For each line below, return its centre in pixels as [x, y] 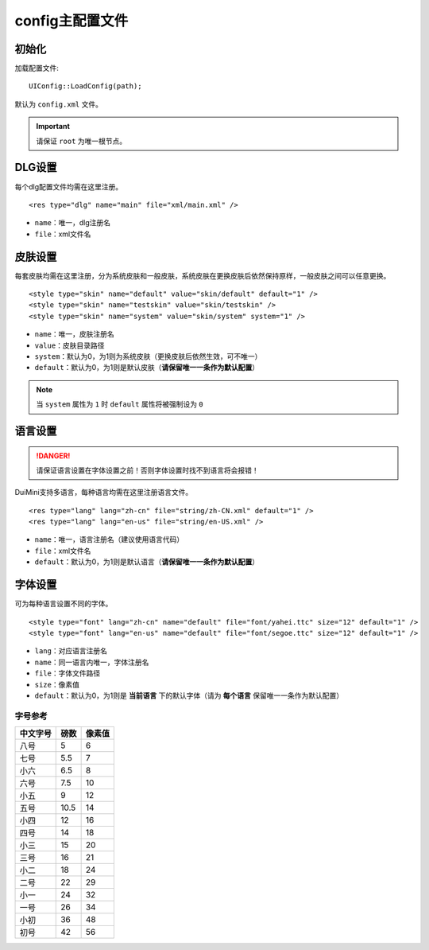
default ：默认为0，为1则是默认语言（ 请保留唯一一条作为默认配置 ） [147, 562]
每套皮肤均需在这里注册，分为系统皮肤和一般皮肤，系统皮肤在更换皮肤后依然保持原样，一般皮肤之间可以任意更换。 [203, 275]
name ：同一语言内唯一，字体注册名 [92, 662]
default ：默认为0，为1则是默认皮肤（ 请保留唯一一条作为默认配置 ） [147, 368]
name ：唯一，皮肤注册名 [74, 334]
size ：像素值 [57, 684]
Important [53, 127]
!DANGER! [53, 456]
